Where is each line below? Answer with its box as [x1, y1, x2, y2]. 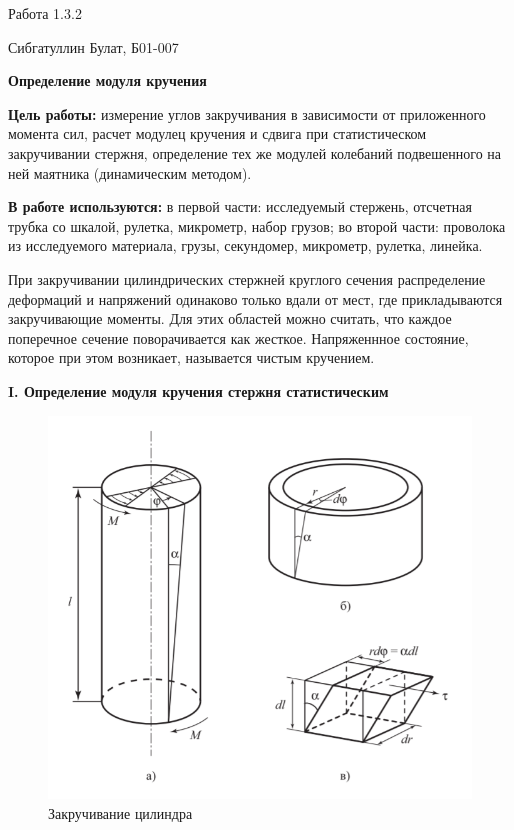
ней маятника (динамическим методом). [8, 162, 252, 183]
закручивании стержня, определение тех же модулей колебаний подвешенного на [8, 142, 502, 163]
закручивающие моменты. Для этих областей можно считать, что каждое [8, 308, 452, 329]
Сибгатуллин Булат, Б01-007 [8, 36, 179, 57]
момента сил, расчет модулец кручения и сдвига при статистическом [8, 123, 427, 144]
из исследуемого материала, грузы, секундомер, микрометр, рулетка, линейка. [8, 235, 483, 256]
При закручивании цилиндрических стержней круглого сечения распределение [8, 268, 486, 289]
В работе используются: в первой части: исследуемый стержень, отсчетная [8, 196, 472, 217]
